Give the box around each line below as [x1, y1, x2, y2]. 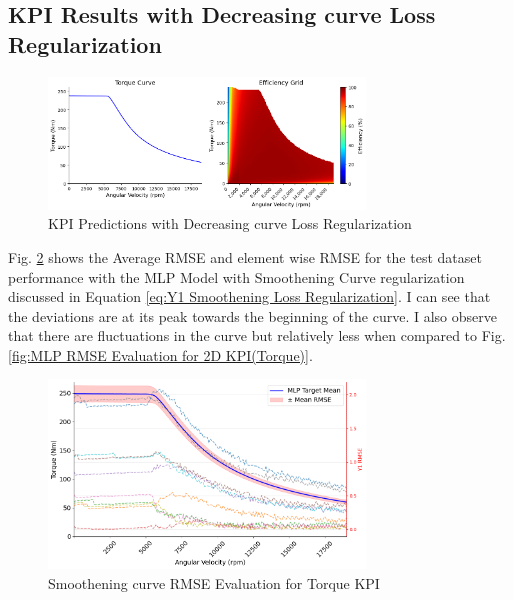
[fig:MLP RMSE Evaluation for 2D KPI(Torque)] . [8, 344, 313, 365]
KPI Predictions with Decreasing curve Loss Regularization [48, 213, 412, 234]
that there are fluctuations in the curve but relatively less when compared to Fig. [8, 325, 506, 346]
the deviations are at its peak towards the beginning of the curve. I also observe [8, 305, 497, 326]
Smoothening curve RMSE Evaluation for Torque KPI [48, 572, 380, 593]
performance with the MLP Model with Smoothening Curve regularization [8, 266, 465, 287]
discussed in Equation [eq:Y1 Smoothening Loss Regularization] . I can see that [8, 286, 491, 307]
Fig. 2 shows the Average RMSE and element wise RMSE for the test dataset [8, 246, 482, 267]
